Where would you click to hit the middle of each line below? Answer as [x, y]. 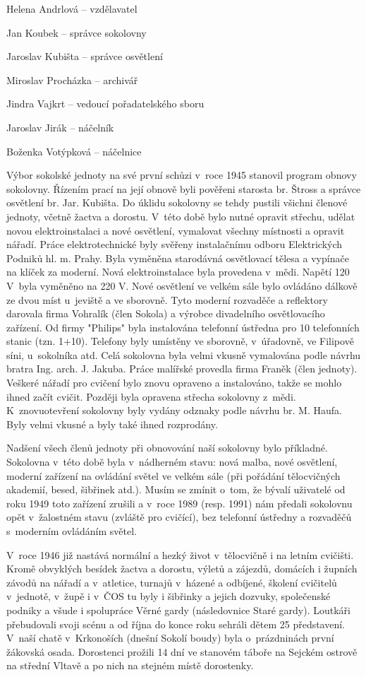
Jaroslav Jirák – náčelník [60, 127]
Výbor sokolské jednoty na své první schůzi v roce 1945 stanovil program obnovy [182, 175]
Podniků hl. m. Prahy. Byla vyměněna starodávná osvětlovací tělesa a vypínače [178, 258]
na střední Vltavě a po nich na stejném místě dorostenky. [130, 665]
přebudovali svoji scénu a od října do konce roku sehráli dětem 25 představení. [176, 624]
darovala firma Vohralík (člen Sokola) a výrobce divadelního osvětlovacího [166, 313]
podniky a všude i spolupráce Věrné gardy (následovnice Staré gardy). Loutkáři [178, 610]
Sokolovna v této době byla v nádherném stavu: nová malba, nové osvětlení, [172, 462]
